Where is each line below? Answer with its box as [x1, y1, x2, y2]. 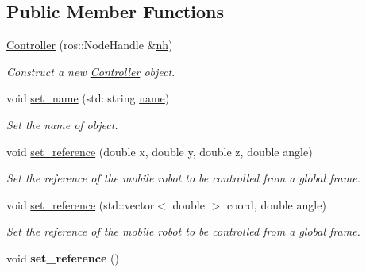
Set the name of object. [6, 116, 118, 132]
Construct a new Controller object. [6, 63, 175, 79]
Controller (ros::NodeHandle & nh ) [6, 36, 173, 53]
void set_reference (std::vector [6, 196, 155, 213]
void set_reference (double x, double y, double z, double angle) [6, 143, 313, 159]
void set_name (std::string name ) [6, 90, 170, 106]
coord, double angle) [226, 196, 326, 213]
